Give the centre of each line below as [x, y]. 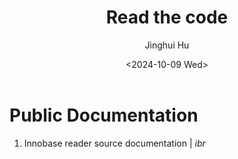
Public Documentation [104, 115]
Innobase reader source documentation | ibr [114, 143]
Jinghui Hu [167, 45]
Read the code [167, 17]
